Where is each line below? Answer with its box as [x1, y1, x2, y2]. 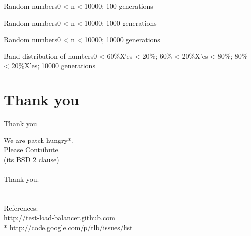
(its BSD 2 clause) [4, 154, 59, 164]
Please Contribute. [4, 144, 60, 155]
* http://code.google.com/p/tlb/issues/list [4, 222, 133, 233]
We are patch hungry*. [4, 135, 73, 145]
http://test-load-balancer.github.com [4, 212, 115, 223]
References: [4, 202, 38, 213]
